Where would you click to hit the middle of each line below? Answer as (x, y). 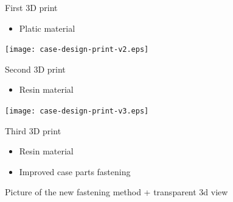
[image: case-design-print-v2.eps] (77, 50)
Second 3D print (35, 69)
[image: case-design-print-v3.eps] (77, 111)
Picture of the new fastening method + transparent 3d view (117, 192)
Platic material (47, 28)
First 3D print (31, 7)
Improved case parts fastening (75, 171)
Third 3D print (33, 130)
